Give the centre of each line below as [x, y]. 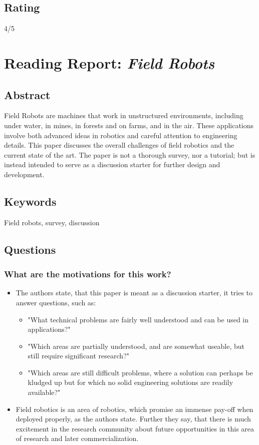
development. [24, 174]
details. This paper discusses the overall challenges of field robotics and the [119, 145]
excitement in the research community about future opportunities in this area [135, 428]
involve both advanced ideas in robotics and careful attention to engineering [121, 135]
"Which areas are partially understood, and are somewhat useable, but [136, 346]
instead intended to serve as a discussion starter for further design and [112, 164]
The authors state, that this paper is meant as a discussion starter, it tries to [134, 293]
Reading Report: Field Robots [109, 63]
